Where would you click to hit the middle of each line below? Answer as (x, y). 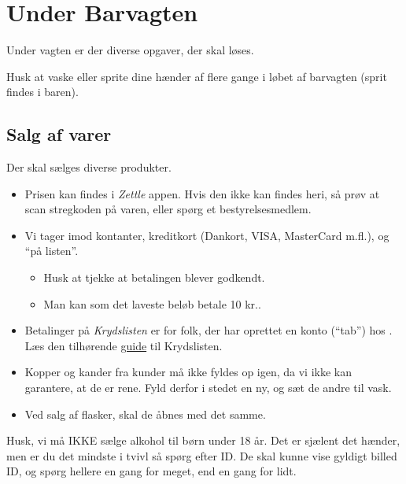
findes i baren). (42, 92)
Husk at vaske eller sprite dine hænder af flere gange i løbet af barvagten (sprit (197, 76)
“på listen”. (52, 251)
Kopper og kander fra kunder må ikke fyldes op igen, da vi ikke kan (188, 372)
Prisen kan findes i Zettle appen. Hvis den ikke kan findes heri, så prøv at (202, 193)
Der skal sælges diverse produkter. (89, 167)
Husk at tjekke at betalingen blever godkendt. (154, 277)
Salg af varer (59, 134)
